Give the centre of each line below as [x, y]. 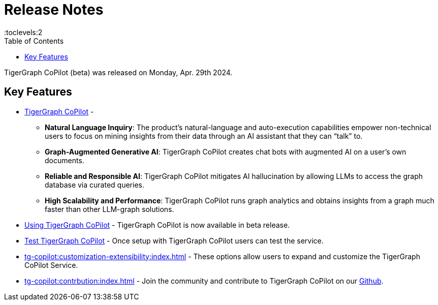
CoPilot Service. [51, 265]
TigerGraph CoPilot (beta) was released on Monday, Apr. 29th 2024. [118, 72]
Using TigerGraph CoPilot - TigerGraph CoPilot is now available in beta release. [157, 225]
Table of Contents [34, 41]
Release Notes [54, 10]
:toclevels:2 [23, 32]
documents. [65, 160]
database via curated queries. [95, 185]
